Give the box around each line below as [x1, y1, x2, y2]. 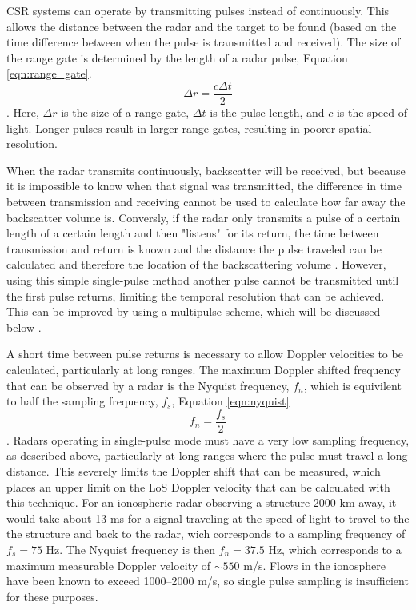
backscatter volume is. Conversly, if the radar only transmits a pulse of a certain [6, 209, 401, 225]
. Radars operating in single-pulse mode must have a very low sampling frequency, [6, 431, 410, 448]
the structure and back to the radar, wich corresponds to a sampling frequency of [6, 525, 406, 542]
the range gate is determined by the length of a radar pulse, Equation [6, 49, 348, 66]
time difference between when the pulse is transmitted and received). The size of [6, 34, 401, 50]
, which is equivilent [303, 377, 402, 393]
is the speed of [336, 104, 407, 121]
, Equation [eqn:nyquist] [171, 393, 290, 409]
